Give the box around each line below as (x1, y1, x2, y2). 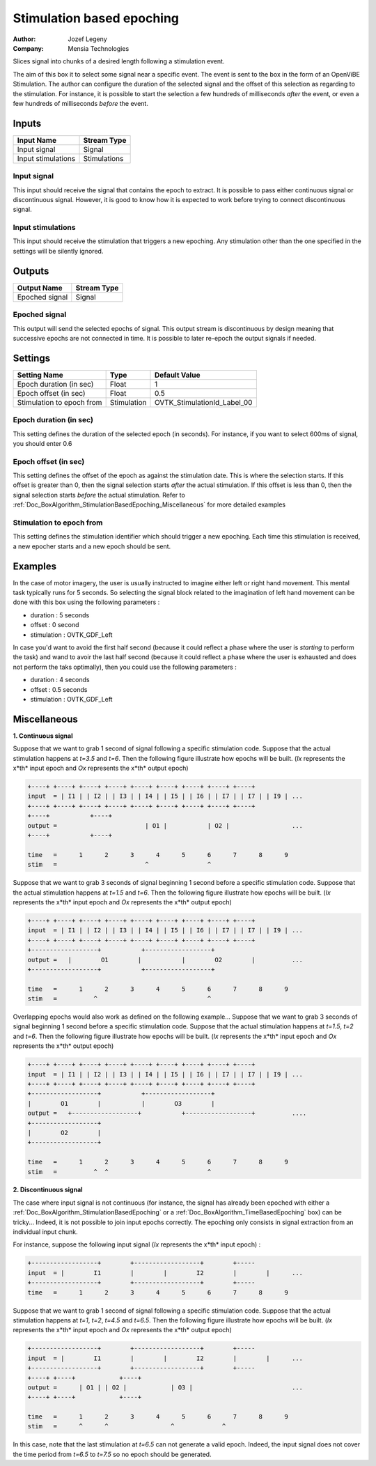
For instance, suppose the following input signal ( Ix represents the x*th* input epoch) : (13, 1240, 261, 1249)
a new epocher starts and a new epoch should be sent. (13, 542, 171, 550)
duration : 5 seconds (30, 610, 90, 619)
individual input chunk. (13, 1228, 78, 1236)
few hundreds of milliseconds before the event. (13, 99, 149, 107)
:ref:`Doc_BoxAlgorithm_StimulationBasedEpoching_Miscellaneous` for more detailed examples (13, 500, 286, 509)
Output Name (17, 283, 63, 293)
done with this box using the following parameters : (13, 598, 160, 606)
